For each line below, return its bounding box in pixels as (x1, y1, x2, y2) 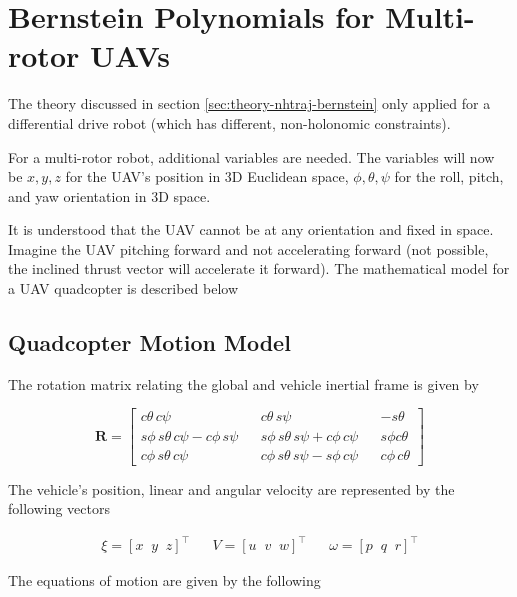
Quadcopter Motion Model (8, 327, 291, 358)
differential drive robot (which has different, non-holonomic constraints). (8, 112, 451, 133)
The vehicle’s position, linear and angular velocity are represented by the (8, 478, 455, 499)
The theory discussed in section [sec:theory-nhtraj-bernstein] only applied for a (8, 93, 491, 114)
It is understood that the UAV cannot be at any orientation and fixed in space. (8, 219, 494, 240)
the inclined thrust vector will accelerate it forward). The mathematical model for (8, 258, 510, 279)
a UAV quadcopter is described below (8, 278, 239, 299)
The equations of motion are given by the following (8, 570, 321, 591)
